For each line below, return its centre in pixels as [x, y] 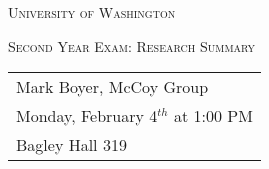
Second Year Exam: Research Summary [132, 45]
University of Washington [92, 12]
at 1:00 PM [213, 116]
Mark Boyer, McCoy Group [112, 87]
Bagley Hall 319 [71, 145]
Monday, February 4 [87, 116]
